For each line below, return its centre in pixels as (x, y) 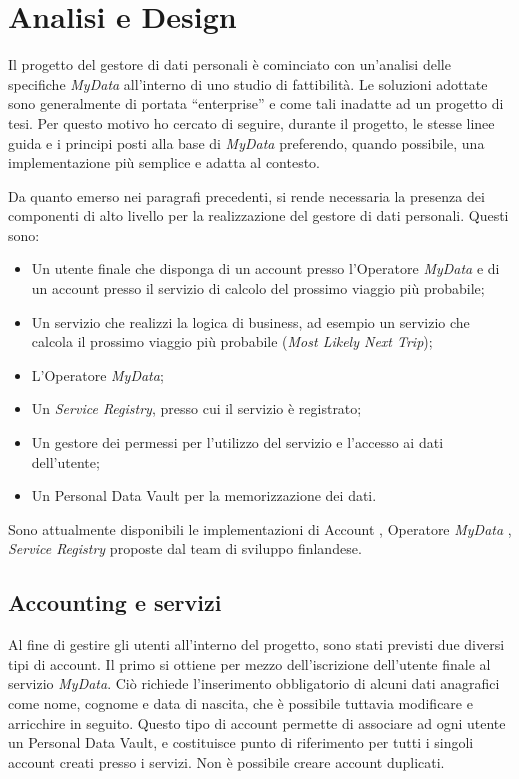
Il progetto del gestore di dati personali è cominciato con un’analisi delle (229, 64)
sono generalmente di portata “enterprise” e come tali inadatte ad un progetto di (256, 103)
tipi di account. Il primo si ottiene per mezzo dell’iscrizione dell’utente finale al (249, 663)
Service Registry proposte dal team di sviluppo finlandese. (185, 548)
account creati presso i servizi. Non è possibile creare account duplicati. (226, 761)
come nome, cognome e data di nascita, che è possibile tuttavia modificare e (240, 702)
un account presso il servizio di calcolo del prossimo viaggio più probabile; (258, 288)
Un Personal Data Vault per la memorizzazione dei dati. (204, 495)
